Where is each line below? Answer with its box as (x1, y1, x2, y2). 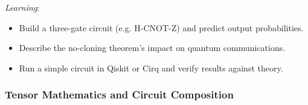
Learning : (5, 1, 40, 13)
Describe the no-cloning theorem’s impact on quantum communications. (19, 41, 286, 54)
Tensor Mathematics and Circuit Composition (5, 87, 234, 102)
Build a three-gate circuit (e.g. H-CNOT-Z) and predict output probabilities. (19, 21, 304, 34)
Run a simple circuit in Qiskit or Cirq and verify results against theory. (19, 61, 283, 74)
